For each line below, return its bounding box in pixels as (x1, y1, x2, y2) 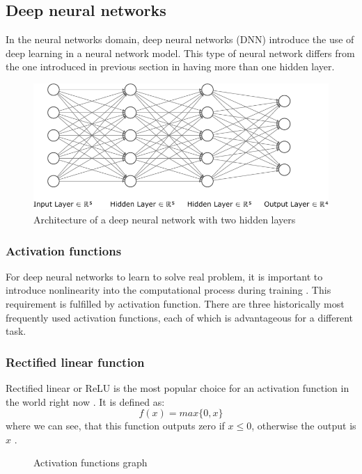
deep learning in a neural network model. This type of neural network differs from (6, 45, 355, 60)
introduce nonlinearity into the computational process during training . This (6, 283, 331, 297)
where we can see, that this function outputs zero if (6, 418, 225, 433)
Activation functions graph (33, 455, 148, 470)
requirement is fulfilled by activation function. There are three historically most (6, 297, 345, 311)
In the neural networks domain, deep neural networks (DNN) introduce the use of (6, 32, 354, 47)
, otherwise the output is (251, 418, 356, 433)
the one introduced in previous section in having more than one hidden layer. (6, 59, 335, 74)
